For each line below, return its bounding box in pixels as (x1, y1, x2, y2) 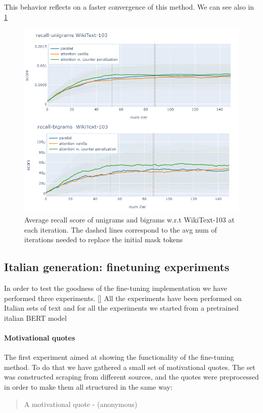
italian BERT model (4, 312, 67, 323)
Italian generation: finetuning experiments (4, 259, 230, 275)
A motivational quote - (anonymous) (24, 398, 138, 409)
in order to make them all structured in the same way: (4, 381, 172, 392)
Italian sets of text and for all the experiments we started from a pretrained (4, 303, 239, 313)
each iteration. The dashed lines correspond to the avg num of (24, 224, 217, 235)
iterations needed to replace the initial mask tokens (24, 234, 183, 245)
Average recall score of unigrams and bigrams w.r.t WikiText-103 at (24, 214, 235, 224)
